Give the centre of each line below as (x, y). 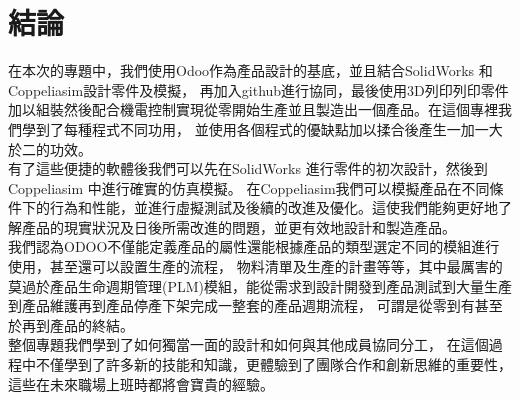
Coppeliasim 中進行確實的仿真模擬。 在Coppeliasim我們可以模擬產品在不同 (249, 187)
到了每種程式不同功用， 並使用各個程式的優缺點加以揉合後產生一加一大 (269, 128)
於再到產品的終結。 (71, 324)
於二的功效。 (50, 148)
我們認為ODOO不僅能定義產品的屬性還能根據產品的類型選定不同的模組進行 (254, 246)
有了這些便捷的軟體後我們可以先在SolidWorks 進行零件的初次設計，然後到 (248, 168)
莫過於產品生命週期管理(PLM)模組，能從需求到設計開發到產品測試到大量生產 (260, 285)
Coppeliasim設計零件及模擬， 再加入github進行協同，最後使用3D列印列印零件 (258, 89)
